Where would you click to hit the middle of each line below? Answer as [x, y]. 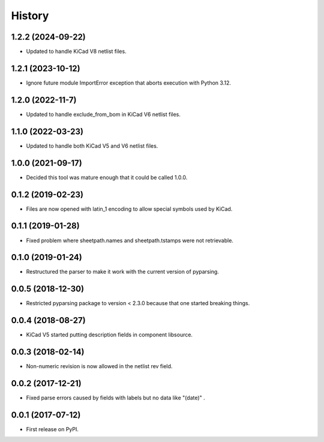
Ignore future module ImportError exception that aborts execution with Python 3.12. [128, 83]
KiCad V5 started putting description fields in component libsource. [109, 335]
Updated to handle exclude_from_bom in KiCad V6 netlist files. [103, 114]
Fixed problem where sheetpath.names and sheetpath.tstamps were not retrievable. [130, 240]
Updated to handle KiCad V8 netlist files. [76, 52]
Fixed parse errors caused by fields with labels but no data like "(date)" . [115, 398]
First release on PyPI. [52, 429]
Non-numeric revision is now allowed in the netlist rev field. [99, 366]
